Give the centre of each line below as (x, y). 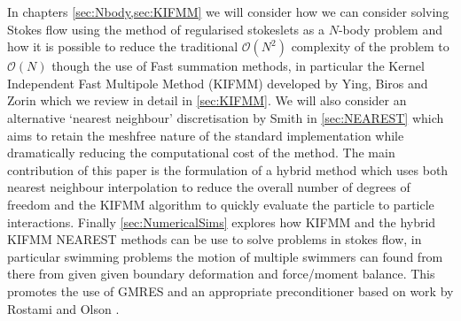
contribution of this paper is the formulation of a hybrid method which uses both (228, 169)
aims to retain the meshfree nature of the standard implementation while (206, 135)
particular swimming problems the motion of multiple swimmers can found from (225, 256)
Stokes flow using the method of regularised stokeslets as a (166, 29)
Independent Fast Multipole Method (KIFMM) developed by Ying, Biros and (218, 83)
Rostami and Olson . (63, 308)
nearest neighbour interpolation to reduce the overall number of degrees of (209, 187)
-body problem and (391, 29)
